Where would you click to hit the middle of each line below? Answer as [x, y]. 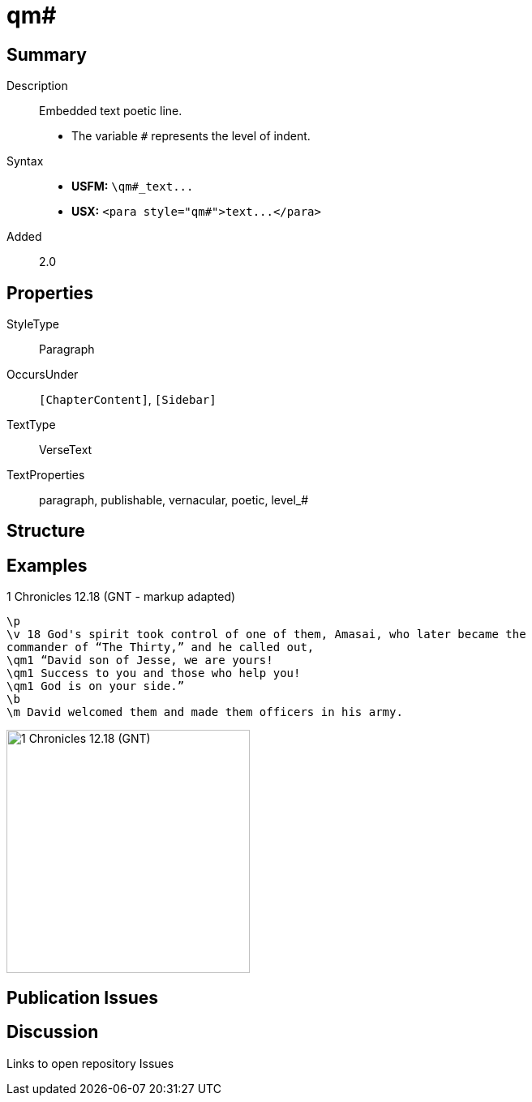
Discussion [53, 1032]
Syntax [25, 161]
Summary [47, 54]
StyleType [33, 324]
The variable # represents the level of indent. [191, 136]
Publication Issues [83, 997]
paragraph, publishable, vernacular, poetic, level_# [174, 500]
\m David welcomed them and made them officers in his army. [205, 712]
